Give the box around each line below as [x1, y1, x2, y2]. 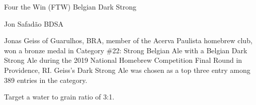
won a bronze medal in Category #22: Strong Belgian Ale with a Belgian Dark [4, 45, 247, 55]
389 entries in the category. [4, 74, 88, 85]
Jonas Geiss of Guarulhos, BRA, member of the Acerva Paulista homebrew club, [4, 35, 252, 46]
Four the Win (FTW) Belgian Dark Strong [4, 2, 137, 12]
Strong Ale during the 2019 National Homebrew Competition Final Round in [4, 55, 242, 65]
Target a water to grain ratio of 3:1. [4, 91, 115, 102]
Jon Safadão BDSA [4, 18, 64, 29]
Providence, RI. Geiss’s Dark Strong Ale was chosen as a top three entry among [4, 64, 250, 75]
